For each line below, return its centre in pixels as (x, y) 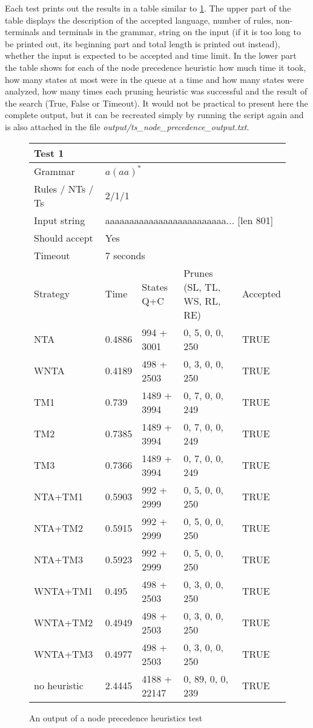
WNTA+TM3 (64, 654)
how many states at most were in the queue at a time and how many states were (154, 79)
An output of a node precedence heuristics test (116, 717)
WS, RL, (202, 300)
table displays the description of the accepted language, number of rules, (139, 20)
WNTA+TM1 (64, 591)
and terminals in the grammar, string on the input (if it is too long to (171, 32)
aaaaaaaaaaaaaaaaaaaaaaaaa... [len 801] (189, 220)
